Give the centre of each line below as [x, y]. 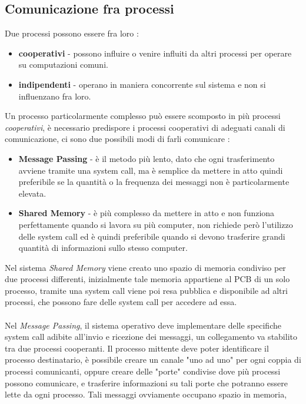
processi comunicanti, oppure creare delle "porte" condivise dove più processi [143, 371]
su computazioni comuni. [63, 64]
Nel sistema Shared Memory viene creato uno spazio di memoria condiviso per [145, 267]
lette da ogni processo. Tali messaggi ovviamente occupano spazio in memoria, [146, 394]
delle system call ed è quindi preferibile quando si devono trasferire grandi [152, 236]
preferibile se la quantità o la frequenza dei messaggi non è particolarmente [154, 182]
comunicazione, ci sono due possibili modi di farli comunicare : [117, 139]
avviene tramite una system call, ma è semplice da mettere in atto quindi [151, 170]
